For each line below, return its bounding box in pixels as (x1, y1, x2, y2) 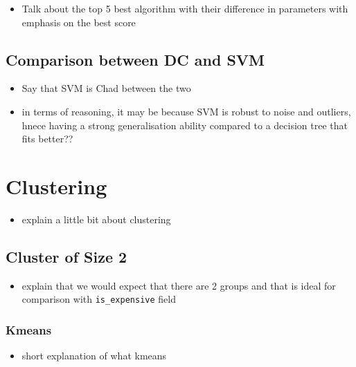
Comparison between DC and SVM (6, 48, 265, 70)
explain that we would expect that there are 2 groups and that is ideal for (21, 278, 336, 292)
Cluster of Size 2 (6, 245, 127, 267)
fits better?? (21, 131, 73, 146)
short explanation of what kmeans (21, 348, 167, 363)
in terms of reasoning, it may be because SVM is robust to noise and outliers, (21, 104, 351, 118)
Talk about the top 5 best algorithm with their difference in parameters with (21, 1, 348, 15)
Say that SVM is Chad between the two (21, 81, 191, 95)
